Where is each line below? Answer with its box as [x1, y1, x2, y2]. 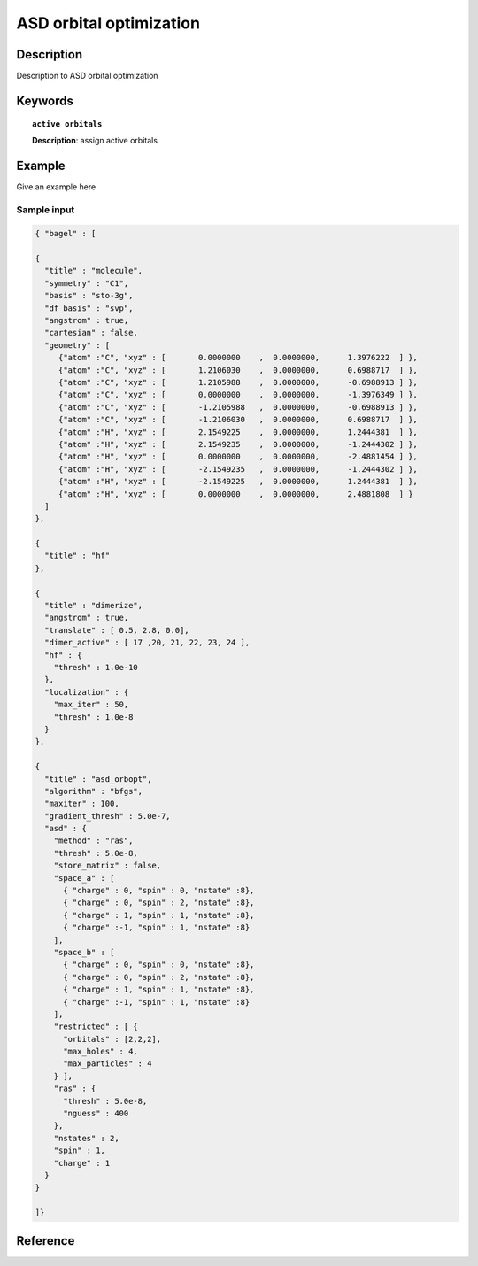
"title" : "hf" [44, 551, 111, 561]
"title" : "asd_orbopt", [44, 774, 152, 784]
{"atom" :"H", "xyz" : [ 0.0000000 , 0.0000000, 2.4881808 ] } [58, 489, 413, 499]
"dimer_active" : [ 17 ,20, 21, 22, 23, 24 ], [44, 637, 251, 648]
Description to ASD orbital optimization [16, 71, 158, 81]
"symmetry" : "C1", [44, 278, 129, 288]
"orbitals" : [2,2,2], [63, 1034, 162, 1044]
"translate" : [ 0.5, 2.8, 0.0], [44, 625, 189, 635]
